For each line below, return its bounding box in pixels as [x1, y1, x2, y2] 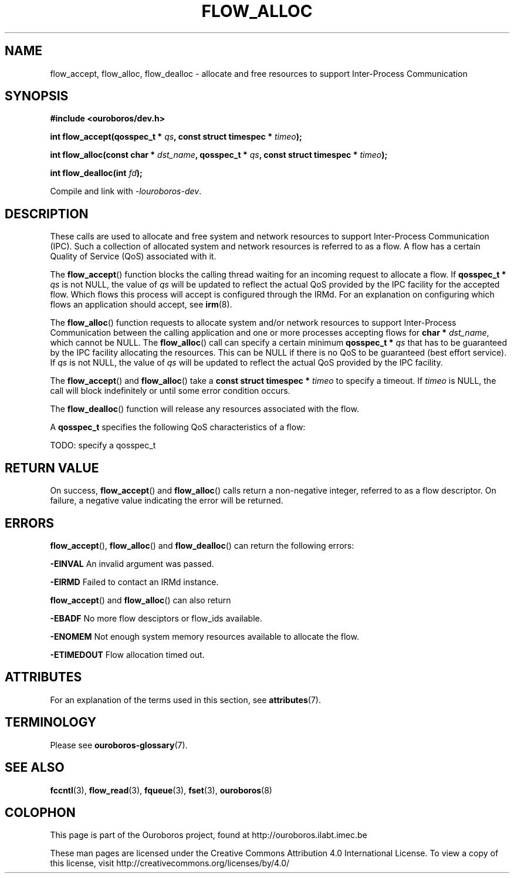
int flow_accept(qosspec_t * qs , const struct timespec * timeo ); [50, 131, 302, 142]
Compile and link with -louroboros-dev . [50, 186, 202, 197]
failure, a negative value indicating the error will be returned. [50, 495, 283, 506]
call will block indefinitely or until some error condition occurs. [50, 386, 290, 396]
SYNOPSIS [5, 89, 69, 104]
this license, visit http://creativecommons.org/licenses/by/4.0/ [50, 858, 290, 869]
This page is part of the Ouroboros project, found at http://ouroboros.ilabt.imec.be [50, 830, 367, 840]
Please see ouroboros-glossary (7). [50, 739, 188, 750]
